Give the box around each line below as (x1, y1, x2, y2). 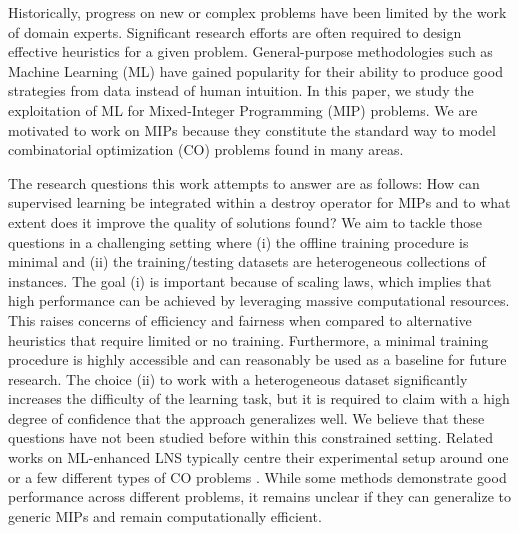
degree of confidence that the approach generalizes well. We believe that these (8, 407, 485, 428)
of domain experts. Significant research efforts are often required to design (8, 21, 462, 42)
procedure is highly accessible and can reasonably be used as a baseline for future (8, 349, 507, 370)
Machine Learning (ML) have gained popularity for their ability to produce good (8, 60, 503, 81)
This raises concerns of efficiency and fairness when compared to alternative (8, 309, 472, 330)
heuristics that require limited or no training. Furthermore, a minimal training (8, 329, 489, 350)
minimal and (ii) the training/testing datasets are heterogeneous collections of (8, 251, 486, 272)
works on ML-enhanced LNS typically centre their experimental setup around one (8, 447, 509, 468)
